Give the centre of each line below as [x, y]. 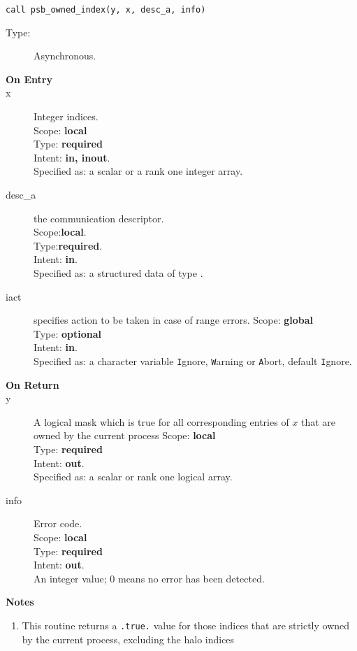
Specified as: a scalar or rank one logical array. [133, 477]
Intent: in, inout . [72, 157]
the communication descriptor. [99, 218]
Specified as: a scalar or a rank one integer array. [138, 171]
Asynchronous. [65, 56]
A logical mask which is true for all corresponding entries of [161, 421]
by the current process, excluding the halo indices [128, 639]
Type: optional [68, 333]
